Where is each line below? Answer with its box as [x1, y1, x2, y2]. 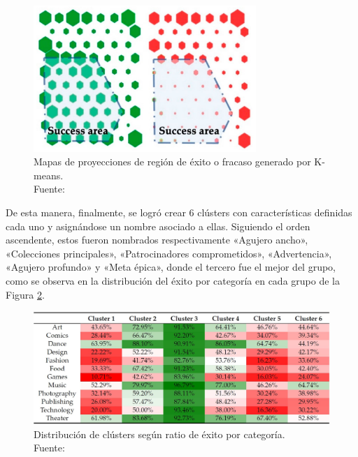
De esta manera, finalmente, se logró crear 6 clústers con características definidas [6, 204, 352, 219]
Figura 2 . [6, 287, 45, 301]
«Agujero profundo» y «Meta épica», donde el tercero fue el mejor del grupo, [6, 260, 336, 274]
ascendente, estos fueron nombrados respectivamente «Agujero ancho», [6, 232, 308, 247]
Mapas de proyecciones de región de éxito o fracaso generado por [34, 154, 311, 169]
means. [34, 167, 64, 182]
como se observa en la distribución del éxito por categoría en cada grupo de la [6, 273, 340, 287]
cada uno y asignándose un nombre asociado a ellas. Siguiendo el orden [6, 218, 310, 233]
